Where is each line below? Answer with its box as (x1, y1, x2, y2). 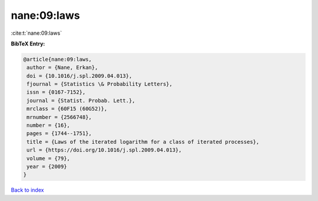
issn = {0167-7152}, (26, 89, 86, 95)
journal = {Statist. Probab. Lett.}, (26, 97, 135, 104)
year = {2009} (26, 163, 67, 170)
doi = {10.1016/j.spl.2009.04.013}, (26, 73, 132, 79)
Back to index (11, 186, 44, 194)
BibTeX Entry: (11, 40, 45, 47)
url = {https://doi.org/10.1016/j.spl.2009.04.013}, (26, 147, 182, 153)
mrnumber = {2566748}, (26, 114, 92, 120)
